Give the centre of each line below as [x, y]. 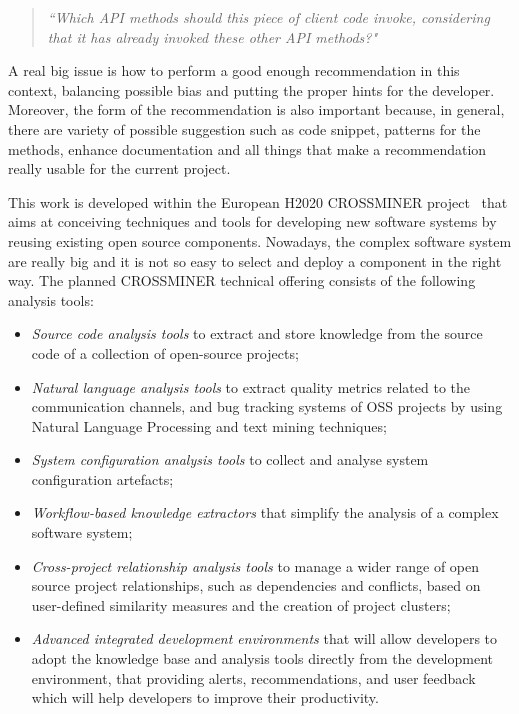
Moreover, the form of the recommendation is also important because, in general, [256, 109]
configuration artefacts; [102, 478]
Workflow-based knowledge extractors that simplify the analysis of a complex [265, 512]
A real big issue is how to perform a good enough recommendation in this [234, 70]
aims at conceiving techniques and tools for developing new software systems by [252, 221]
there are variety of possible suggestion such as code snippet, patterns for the [244, 128]
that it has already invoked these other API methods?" [212, 36]
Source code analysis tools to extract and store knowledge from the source [257, 333]
